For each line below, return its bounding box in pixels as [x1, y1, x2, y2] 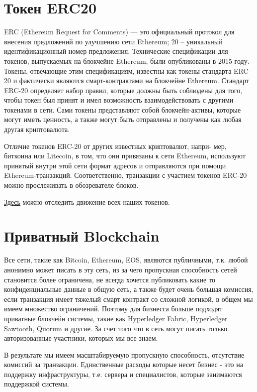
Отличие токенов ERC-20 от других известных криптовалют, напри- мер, [4, 140, 227, 151]
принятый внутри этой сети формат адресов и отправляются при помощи [4, 160, 226, 170]
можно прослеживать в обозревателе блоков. [4, 180, 139, 190]
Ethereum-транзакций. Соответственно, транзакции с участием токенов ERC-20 [4, 170, 247, 180]
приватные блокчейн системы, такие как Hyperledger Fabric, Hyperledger [4, 313, 228, 323]
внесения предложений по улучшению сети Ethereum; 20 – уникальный [4, 36, 223, 46]
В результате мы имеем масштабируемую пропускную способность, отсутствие [4, 349, 245, 360]
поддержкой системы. [4, 379, 69, 389]
